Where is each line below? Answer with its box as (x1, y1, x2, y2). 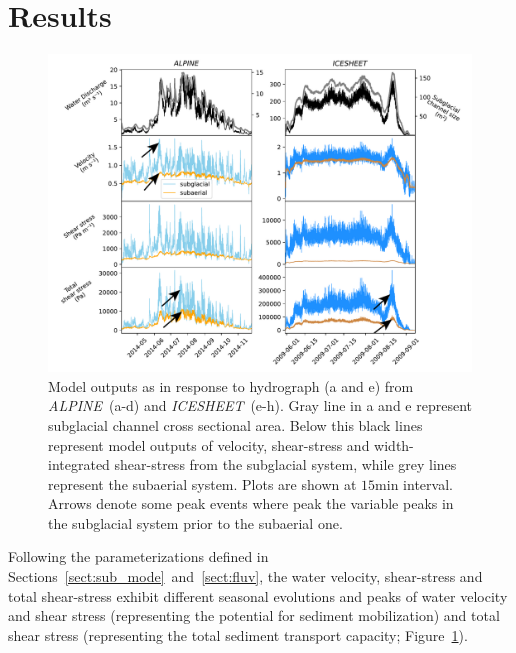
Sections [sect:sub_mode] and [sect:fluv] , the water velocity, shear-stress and (8, 566, 483, 587)
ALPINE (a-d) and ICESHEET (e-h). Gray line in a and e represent (48, 395, 472, 416)
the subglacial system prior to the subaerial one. (48, 512, 343, 533)
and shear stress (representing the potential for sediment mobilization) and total (8, 605, 500, 626)
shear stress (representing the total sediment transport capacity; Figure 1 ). (8, 624, 468, 645)
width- (374, 434, 414, 455)
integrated (48, 454, 110, 475)
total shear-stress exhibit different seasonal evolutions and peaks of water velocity (8, 585, 508, 606)
